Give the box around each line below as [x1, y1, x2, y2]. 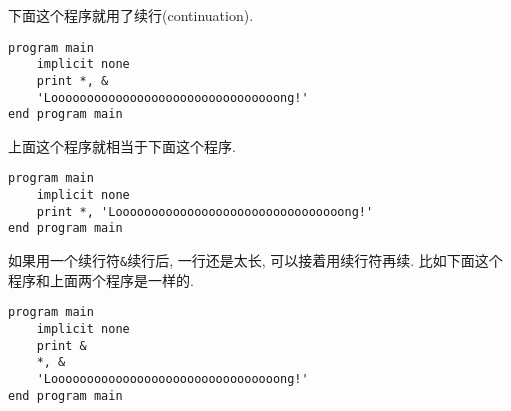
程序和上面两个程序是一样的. [8, 269, 194, 290]
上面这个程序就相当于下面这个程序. [8, 135, 236, 156]
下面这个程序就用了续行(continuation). [8, 5, 254, 25]
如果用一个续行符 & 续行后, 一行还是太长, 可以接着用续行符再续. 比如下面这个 [8, 250, 503, 271]
